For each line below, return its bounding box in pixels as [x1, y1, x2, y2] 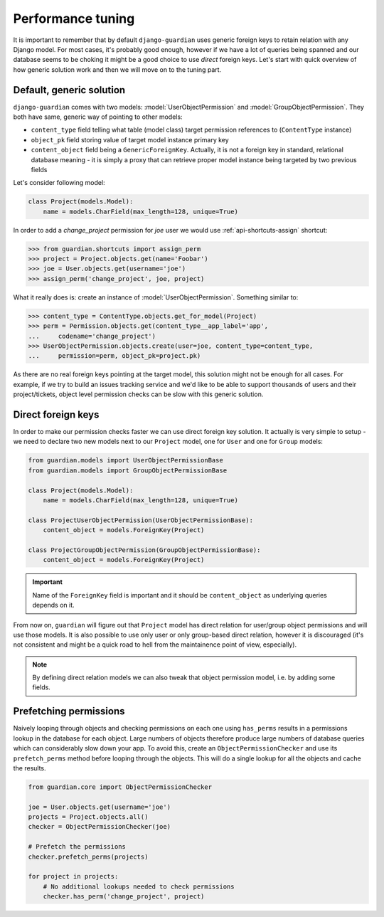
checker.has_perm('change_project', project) [43, 893, 205, 901]
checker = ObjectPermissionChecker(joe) [28, 822, 171, 831]
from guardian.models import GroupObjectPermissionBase [28, 466, 228, 475]
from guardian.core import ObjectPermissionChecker [28, 783, 213, 791]
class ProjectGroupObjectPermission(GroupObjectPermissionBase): [28, 546, 261, 554]
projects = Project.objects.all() [28, 813, 149, 821]
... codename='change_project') [28, 332, 156, 340]
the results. [13, 763, 46, 772]
